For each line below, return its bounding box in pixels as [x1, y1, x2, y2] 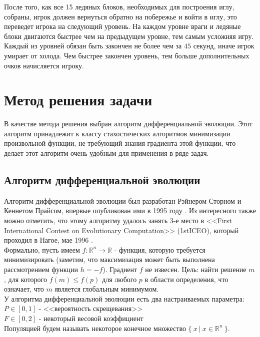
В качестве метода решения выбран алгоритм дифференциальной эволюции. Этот [4, 118, 252, 129]
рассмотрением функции [4, 264, 78, 275]
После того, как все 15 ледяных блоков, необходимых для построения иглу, [4, 1, 234, 11]
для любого [102, 274, 137, 284]
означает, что [4, 284, 44, 294]
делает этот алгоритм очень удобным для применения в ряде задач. [4, 148, 209, 158]
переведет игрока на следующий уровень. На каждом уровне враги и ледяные [4, 21, 241, 31]
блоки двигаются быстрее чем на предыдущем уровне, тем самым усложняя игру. [4, 30, 254, 41]
